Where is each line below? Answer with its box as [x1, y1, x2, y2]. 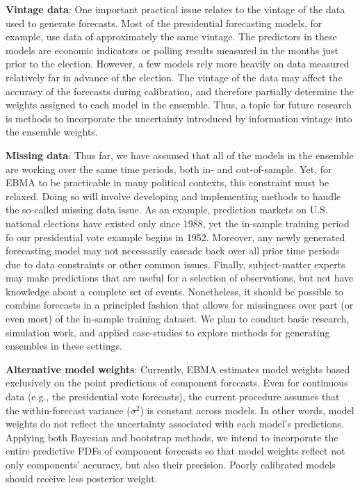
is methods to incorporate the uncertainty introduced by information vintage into [6, 111, 352, 125]
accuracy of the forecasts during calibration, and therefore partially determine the [6, 83, 354, 98]
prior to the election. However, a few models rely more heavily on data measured [6, 56, 350, 71]
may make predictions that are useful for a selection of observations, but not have [6, 270, 354, 285]
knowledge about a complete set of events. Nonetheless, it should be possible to [6, 284, 343, 298]
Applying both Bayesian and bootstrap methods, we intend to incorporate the [6, 430, 338, 444]
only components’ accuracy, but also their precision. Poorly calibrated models [6, 457, 336, 471]
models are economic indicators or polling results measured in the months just [6, 42, 339, 57]
